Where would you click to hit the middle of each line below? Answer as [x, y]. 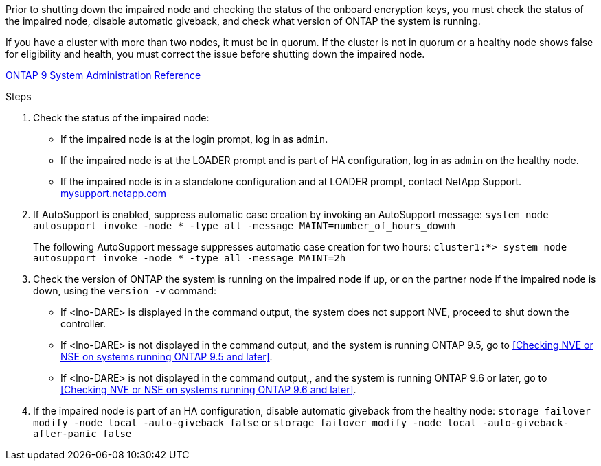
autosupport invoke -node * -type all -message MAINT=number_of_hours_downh [245, 226]
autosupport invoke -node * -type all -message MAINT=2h [190, 258]
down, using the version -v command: [125, 291]
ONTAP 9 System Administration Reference [103, 75]
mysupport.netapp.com [114, 193]
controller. [83, 324]
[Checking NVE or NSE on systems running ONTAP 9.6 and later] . [208, 389]
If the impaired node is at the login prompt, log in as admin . [194, 139]
